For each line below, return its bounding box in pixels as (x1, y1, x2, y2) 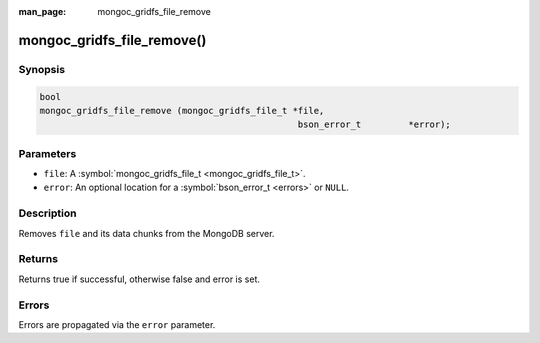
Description (18, 206, 77, 220)
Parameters (18, 146, 77, 160)
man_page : (18, 6, 67, 17)
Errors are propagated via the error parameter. (18, 318, 216, 330)
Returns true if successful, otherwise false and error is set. (18, 273, 260, 285)
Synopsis (18, 62, 65, 76)
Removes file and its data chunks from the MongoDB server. (18, 227, 275, 239)
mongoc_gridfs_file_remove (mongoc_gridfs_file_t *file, (39, 105, 325, 116)
